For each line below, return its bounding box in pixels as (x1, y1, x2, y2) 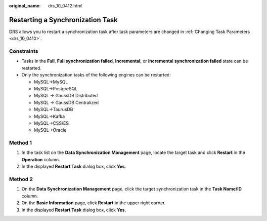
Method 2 (9, 176, 33, 183)
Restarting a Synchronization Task (9, 15, 118, 24)
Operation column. (21, 156, 60, 162)
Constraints (9, 48, 39, 55)
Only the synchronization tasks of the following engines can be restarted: (21, 72, 171, 78)
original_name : (9, 3, 41, 8)
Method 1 (9, 140, 32, 147)
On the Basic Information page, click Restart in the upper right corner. (21, 200, 166, 206)
